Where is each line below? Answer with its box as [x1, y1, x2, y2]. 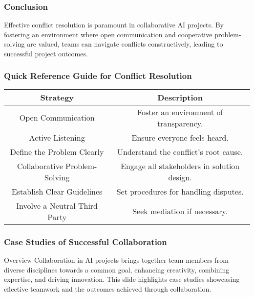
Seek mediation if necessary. [132, 205, 228, 217]
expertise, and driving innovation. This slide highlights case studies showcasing [4, 274, 240, 284]
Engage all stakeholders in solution [121, 160, 240, 172]
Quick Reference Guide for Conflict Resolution [4, 69, 192, 81]
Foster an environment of [137, 106, 223, 118]
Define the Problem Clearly [10, 146, 104, 157]
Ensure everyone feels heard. [131, 131, 229, 143]
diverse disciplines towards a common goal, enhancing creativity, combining [4, 264, 230, 274]
